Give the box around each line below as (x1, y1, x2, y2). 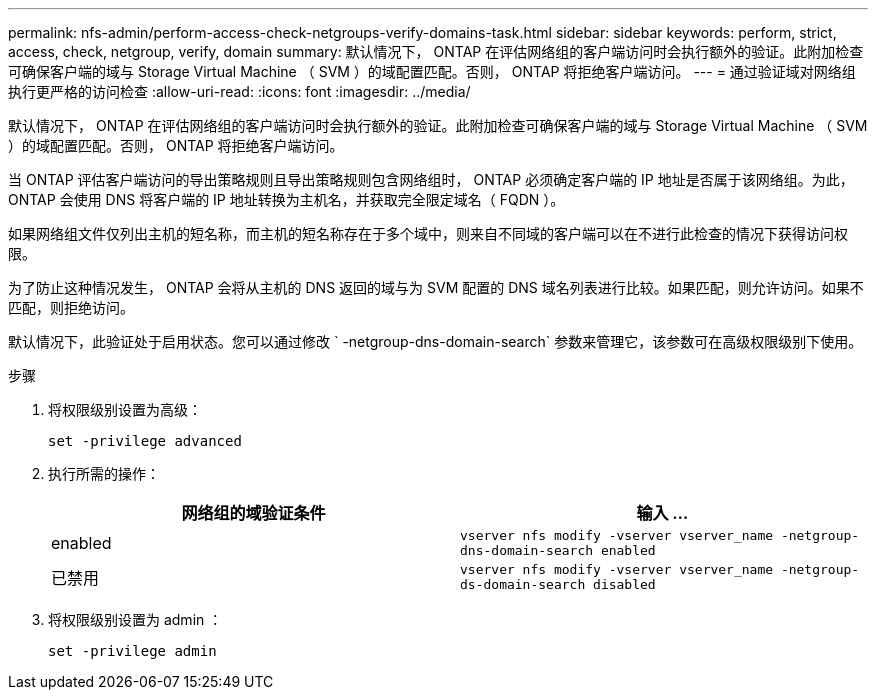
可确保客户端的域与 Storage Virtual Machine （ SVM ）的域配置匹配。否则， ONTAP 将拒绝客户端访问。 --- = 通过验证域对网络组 (8, 63, 856, 80)
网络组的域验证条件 (181, 503, 326, 523)
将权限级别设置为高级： (48, 401, 202, 418)
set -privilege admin (48, 643, 217, 659)
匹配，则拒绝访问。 (8, 299, 134, 316)
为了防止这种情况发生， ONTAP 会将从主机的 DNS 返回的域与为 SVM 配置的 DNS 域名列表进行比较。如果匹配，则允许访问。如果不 (8, 279, 864, 296)
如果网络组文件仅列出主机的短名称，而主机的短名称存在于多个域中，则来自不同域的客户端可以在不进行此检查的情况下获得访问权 (8, 225, 848, 242)
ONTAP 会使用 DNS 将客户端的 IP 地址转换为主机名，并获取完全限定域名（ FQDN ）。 (8, 191, 565, 208)
